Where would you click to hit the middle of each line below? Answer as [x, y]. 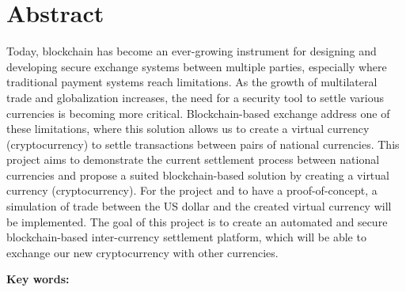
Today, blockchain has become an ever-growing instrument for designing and [192, 51]
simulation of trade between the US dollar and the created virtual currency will [199, 206]
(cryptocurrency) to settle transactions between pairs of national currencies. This [203, 144]
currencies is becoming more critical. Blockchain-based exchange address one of [198, 113]
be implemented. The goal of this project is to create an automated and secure [197, 221]
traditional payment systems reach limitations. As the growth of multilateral [192, 82]
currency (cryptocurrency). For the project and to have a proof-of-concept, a [192, 190]
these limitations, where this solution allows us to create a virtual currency [188, 129]
